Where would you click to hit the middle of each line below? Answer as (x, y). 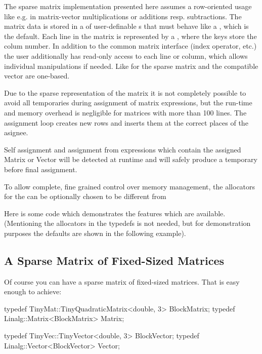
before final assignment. (41, 169)
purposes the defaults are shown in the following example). (95, 233)
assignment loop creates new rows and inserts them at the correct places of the (126, 122)
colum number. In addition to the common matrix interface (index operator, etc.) (130, 46)
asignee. (16, 132)
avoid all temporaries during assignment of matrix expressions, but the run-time (128, 103)
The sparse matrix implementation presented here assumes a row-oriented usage (128, 6)
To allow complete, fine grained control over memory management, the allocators (130, 186)
